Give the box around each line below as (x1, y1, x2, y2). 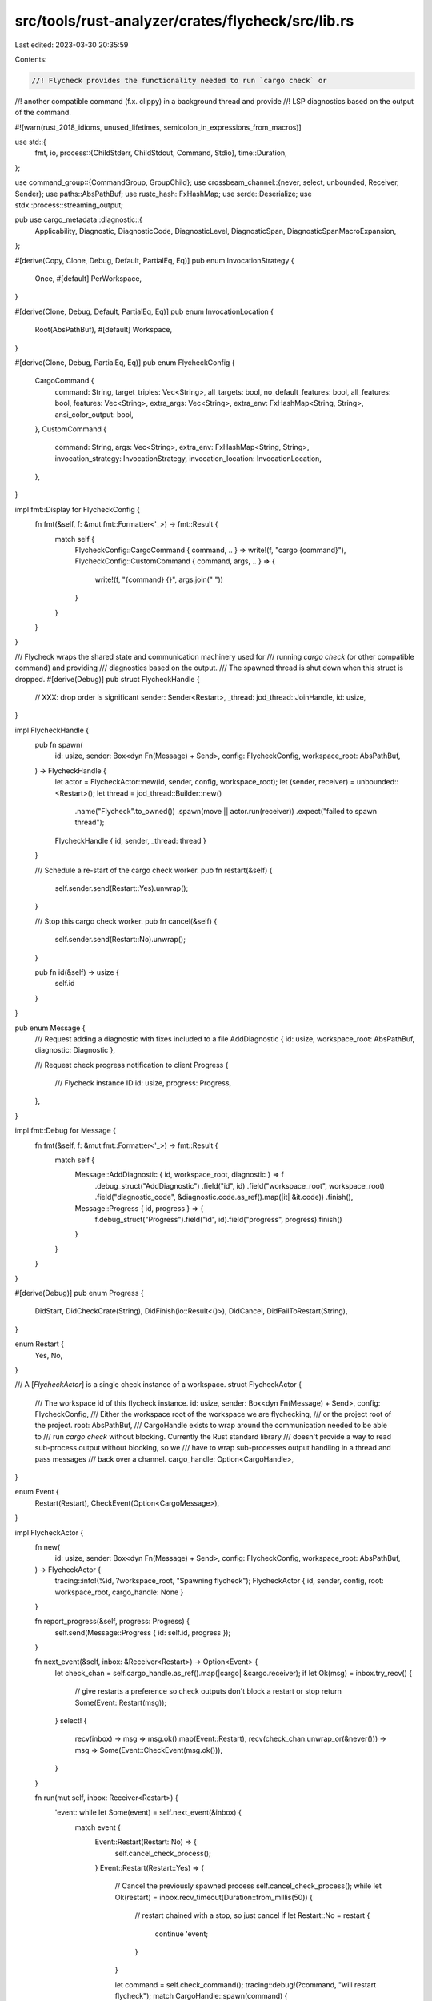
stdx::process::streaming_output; (14, 200, 124, 210)
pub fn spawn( (34, 740, 83, 750)
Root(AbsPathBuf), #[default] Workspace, (34, 325, 172, 335)
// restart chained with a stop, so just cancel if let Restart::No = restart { (134, 1911, 370, 1920)
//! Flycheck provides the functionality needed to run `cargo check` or (31, 76, 327, 85)
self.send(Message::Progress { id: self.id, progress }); (54, 1627, 231, 1637)
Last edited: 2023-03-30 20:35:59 (14, 40, 129, 50)
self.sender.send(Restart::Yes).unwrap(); (54, 884, 189, 892)
